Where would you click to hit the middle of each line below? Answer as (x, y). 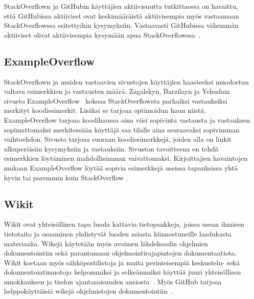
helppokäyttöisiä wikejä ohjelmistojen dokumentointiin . (89, 291)
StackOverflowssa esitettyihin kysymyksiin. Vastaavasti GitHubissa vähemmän (121, 25)
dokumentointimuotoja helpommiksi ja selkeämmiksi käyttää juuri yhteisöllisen (123, 272)
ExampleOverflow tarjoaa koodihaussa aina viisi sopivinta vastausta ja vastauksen (127, 119)
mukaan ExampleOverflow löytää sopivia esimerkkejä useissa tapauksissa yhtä (121, 167)
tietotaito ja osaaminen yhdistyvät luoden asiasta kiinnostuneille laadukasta (118, 233)
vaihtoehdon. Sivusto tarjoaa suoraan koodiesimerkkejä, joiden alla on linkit (118, 139)
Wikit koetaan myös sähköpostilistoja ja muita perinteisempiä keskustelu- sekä (122, 262)
